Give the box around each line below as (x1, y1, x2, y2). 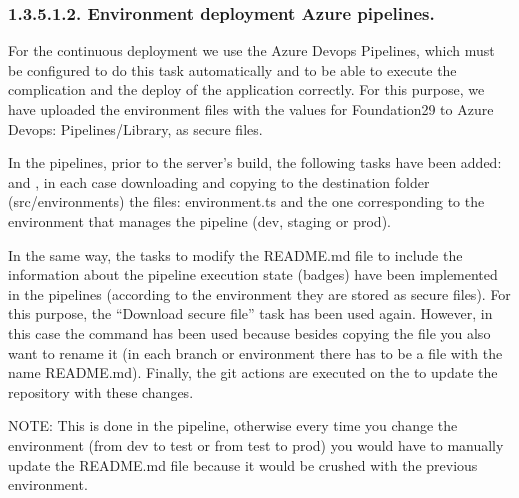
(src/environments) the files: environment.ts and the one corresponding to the (8, 191, 485, 212)
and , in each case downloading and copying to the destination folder (8, 171, 430, 192)
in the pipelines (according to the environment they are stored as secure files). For (8, 283, 511, 304)
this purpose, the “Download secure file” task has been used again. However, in (8, 303, 493, 324)
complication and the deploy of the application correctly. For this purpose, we (8, 79, 485, 100)
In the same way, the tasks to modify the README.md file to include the (8, 244, 463, 265)
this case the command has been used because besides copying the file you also (8, 322, 491, 343)
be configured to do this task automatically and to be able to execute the (8, 59, 457, 80)
